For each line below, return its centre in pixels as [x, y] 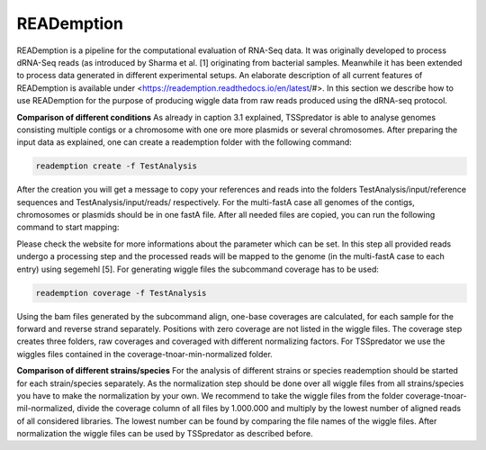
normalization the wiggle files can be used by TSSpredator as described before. [165, 434]
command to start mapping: [68, 227]
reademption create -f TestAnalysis [117, 166]
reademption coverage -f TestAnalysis [121, 293]
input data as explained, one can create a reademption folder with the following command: [184, 142]
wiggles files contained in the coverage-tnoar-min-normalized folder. [145, 354]
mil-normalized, [46, 409]
